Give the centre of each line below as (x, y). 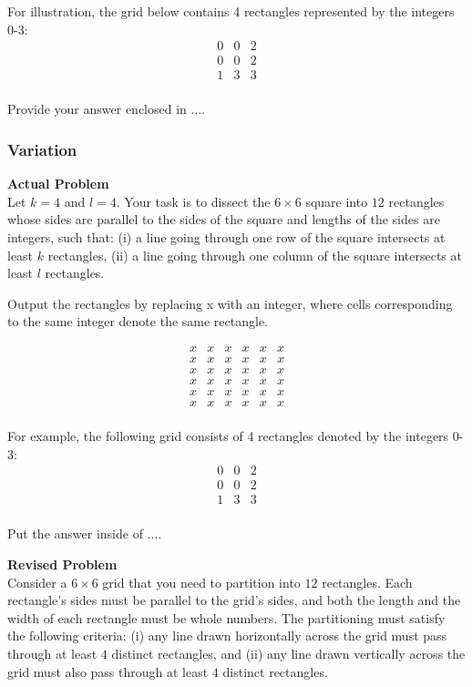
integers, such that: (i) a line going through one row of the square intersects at (226, 236)
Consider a (37, 582)
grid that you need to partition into (201, 582)
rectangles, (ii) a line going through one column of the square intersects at (255, 255)
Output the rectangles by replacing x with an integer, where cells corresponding (230, 303)
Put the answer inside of (75, 533)
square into (337, 201)
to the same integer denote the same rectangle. (138, 321)
